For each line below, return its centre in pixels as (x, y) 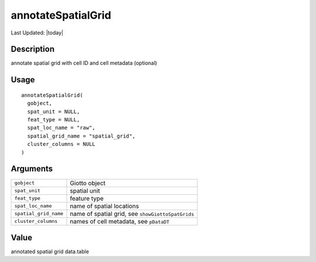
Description (33, 49)
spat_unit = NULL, (54, 111)
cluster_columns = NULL (61, 144)
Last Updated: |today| (37, 33)
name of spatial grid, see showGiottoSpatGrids (132, 214)
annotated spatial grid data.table (50, 251)
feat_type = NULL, (54, 120)
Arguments (32, 169)
